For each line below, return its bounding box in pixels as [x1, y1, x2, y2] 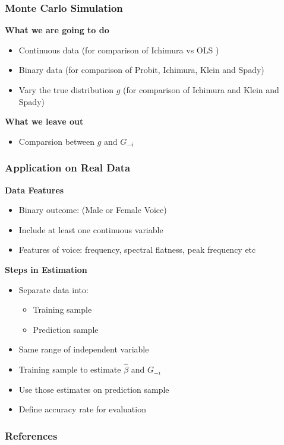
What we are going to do [5, 24, 109, 36]
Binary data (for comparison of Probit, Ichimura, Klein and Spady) [18, 63, 264, 76]
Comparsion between [18, 135, 95, 147]
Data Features [5, 183, 64, 196]
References [5, 428, 58, 443]
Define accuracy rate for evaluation [18, 403, 146, 415]
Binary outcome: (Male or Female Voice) [18, 204, 167, 216]
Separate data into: [18, 283, 89, 295]
